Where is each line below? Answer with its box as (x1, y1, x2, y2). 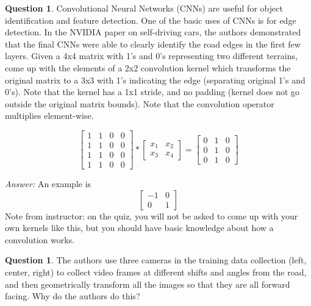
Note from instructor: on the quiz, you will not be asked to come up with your (5, 209, 298, 222)
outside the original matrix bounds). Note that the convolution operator (5, 97, 274, 110)
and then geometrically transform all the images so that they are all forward (5, 277, 290, 290)
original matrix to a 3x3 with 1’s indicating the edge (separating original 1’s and (5, 73, 306, 86)
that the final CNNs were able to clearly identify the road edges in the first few (5, 37, 301, 50)
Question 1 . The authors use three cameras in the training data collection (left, (5, 254, 307, 266)
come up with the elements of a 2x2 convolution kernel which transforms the (5, 61, 291, 74)
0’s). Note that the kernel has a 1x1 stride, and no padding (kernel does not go (5, 85, 300, 98)
